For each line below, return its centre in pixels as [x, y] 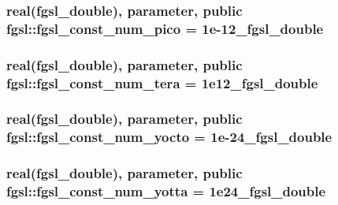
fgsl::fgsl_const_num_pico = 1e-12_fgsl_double [165, 28]
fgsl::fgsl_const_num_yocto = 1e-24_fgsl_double [169, 137]
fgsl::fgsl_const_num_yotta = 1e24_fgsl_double [166, 191]
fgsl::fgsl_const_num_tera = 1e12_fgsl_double [162, 82]
